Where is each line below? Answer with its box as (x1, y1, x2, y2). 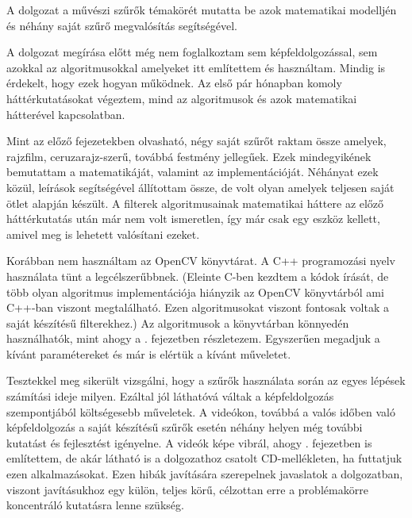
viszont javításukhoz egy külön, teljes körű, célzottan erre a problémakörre (6, 481, 368, 497)
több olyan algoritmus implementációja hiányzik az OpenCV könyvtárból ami (6, 283, 384, 300)
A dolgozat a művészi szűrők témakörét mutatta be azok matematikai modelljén (6, 2, 397, 17)
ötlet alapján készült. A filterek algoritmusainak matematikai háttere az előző (6, 194, 384, 211)
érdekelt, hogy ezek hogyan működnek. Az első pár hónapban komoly (6, 75, 342, 91)
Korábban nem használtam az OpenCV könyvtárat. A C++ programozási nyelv (6, 252, 395, 269)
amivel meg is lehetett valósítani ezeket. (6, 225, 200, 242)
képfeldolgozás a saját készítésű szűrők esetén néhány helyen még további (6, 419, 363, 436)
